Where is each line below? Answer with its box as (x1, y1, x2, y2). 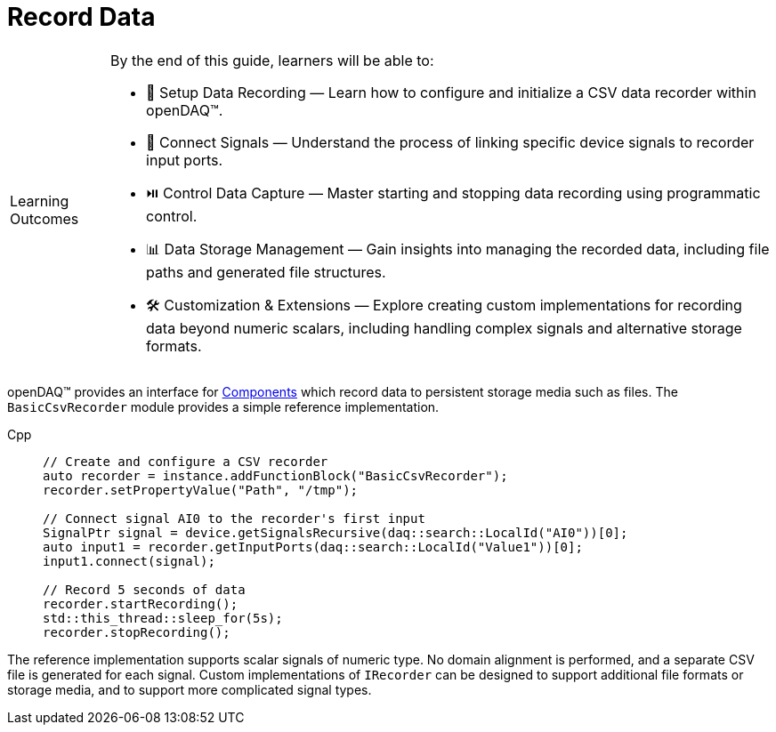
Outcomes (10, 210, 79, 229)
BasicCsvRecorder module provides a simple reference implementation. (7, 398, 440, 414)
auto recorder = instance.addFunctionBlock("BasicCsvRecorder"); (43, 468, 508, 483)
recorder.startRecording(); (43, 596, 238, 611)
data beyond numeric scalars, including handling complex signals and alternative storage (146, 318, 742, 337)
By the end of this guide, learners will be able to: (110, 51, 434, 69)
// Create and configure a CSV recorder (43, 454, 328, 469)
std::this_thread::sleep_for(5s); (43, 610, 283, 625)
